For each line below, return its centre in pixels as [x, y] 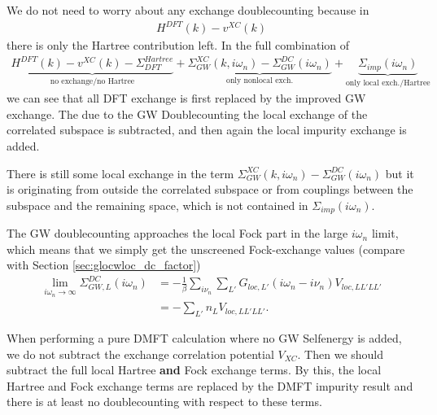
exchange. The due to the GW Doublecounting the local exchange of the [187, 114]
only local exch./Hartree [388, 83]
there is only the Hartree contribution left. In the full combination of [178, 45]
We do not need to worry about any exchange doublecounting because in [188, 10]
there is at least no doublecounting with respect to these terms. [164, 402]
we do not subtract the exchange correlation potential [140, 354]
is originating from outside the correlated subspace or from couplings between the [210, 189]
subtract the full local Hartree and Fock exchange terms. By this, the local [194, 370]
